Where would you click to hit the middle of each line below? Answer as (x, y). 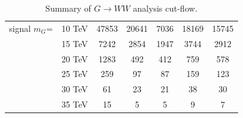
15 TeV (75, 43)
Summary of (68, 8)
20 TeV (75, 58)
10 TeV (75, 28)
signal (20, 28)
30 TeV (75, 89)
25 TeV (75, 74)
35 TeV (75, 104)
